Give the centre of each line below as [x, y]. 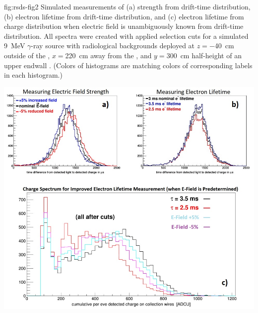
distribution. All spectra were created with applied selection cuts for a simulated [126, 36]
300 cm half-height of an [204, 55]
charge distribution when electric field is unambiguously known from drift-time [124, 26]
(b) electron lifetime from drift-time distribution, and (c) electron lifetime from [124, 16]
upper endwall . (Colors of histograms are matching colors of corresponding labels [128, 65]
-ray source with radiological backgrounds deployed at [113, 46]
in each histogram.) [33, 75]
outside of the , [27, 55]
